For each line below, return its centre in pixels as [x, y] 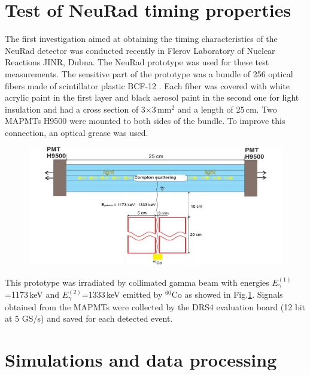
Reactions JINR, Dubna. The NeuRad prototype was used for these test [137, 62]
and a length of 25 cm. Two [227, 109]
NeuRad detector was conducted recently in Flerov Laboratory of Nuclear [140, 50]
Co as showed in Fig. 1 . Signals [227, 294]
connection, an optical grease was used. [77, 132]
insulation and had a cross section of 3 [75, 109]
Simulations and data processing [141, 360]
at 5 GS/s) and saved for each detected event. [89, 318]
